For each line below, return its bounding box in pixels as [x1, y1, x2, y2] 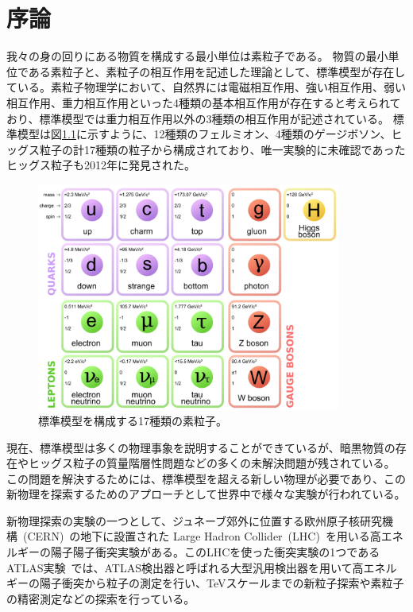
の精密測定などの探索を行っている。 [6, 590, 195, 606]
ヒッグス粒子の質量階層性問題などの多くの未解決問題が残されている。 [28, 455, 396, 471]
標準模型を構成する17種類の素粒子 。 [38, 412, 227, 428]
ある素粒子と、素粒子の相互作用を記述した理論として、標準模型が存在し [28, 63, 406, 79]
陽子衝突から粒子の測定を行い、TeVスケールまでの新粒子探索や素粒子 [39, 575, 404, 591]
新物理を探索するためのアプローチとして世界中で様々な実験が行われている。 [6, 486, 406, 502]
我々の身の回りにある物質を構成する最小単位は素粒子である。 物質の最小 [6, 48, 388, 64]
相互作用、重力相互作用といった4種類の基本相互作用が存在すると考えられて [6, 94, 401, 110]
